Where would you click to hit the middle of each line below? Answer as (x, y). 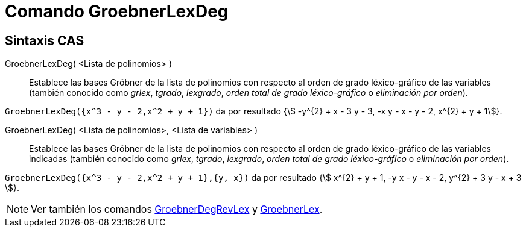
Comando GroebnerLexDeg (117, 11)
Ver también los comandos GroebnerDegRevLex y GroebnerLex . (177, 209)
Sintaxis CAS (45, 40)
